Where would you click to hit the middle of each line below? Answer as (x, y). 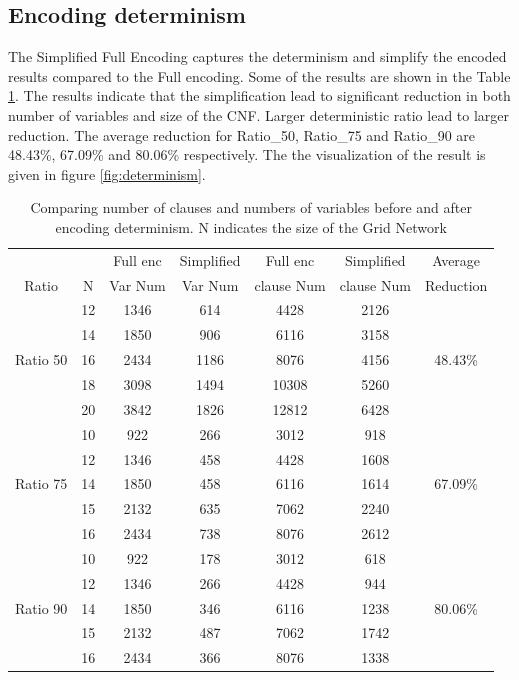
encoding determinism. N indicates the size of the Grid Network (251, 226)
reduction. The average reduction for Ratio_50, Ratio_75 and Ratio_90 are (242, 134)
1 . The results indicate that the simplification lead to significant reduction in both (259, 95)
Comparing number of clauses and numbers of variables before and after (251, 207)
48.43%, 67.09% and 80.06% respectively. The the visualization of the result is (247, 154)
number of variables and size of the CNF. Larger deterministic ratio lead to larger (259, 114)
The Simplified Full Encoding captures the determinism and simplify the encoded (257, 56)
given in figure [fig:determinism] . (107, 173)
